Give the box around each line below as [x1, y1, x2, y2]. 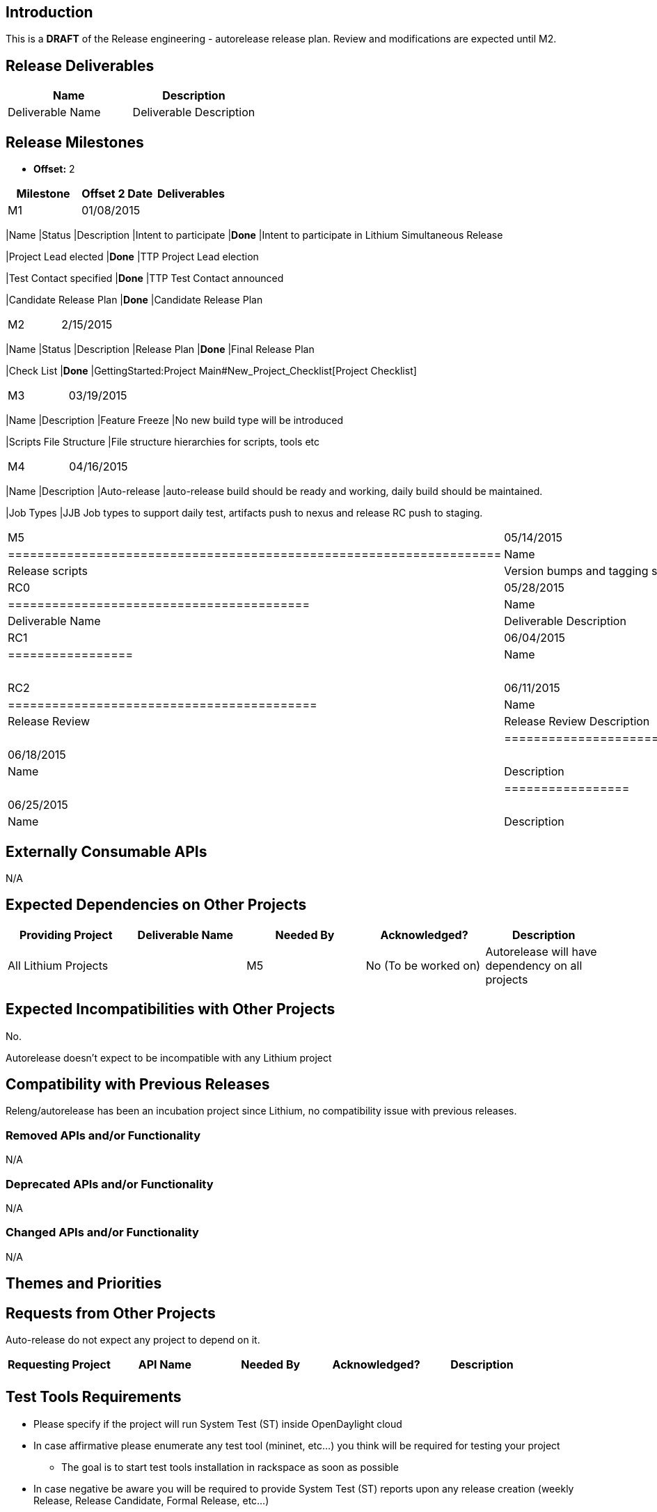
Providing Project [19, 927, 113, 942]
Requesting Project [8, 1357, 111, 1371]
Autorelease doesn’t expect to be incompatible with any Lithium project [6, 1051, 332, 1064]
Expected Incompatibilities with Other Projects [6, 1000, 335, 1018]
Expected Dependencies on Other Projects [6, 896, 307, 914]
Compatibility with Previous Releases [6, 1076, 270, 1094]
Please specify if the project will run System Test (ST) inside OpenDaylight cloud [33, 1417, 402, 1430]
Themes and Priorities [6, 1275, 162, 1293]
